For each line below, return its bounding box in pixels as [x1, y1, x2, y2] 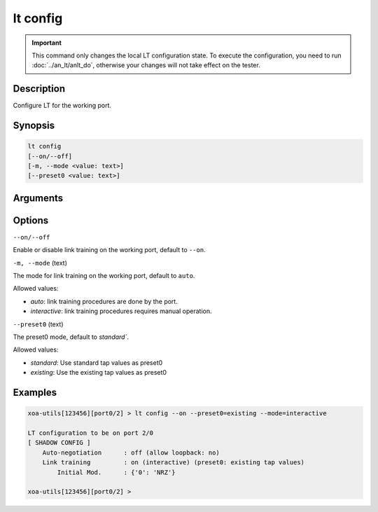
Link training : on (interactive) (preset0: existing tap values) [42, 459, 304, 466]
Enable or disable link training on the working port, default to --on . [13, 246, 206, 254]
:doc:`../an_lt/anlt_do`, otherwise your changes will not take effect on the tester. [31, 61, 260, 69]
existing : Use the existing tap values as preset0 [30, 368, 167, 377]
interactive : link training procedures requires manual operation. [30, 307, 212, 315]
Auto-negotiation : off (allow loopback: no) [42, 448, 220, 457]
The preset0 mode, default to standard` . [13, 333, 129, 341]
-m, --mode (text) [13, 258, 68, 267]
